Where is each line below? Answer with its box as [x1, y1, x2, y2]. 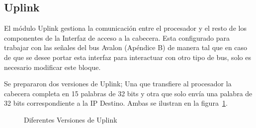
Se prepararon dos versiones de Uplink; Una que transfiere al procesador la [4, 78, 232, 89]
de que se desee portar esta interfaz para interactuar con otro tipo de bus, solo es [4, 52, 251, 62]
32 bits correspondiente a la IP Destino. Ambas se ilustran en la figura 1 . [4, 98, 228, 108]
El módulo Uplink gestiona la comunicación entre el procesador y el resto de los [4, 23, 247, 33]
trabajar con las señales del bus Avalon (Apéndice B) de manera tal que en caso [4, 42, 248, 53]
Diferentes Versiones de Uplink [24, 114, 117, 125]
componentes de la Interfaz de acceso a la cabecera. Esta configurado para [4, 32, 230, 43]
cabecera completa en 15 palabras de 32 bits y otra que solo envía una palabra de [4, 88, 253, 98]
